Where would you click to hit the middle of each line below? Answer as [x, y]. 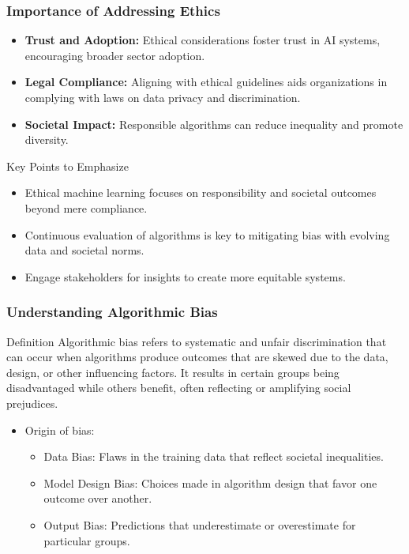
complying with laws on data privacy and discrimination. [163, 97]
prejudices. [32, 403]
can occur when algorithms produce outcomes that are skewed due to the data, [197, 357]
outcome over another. [98, 498]
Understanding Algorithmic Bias [112, 312]
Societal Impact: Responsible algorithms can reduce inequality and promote [214, 124]
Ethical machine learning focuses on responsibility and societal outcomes [201, 192]
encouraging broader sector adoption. [115, 55]
